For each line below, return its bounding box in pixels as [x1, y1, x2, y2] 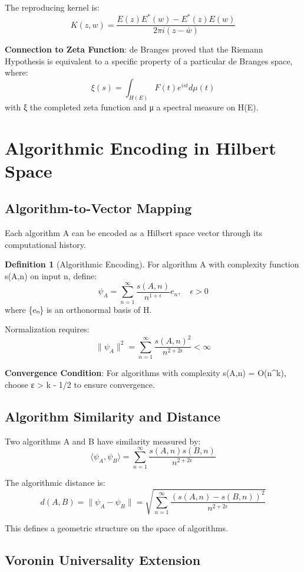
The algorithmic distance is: [5, 476, 105, 489]
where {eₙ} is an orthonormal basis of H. [5, 303, 152, 315]
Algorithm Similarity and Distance [5, 407, 220, 425]
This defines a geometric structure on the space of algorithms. [5, 522, 228, 534]
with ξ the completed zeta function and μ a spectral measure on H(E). [5, 100, 259, 113]
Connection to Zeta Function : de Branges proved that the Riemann [5, 43, 263, 55]
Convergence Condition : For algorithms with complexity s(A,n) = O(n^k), [5, 367, 286, 379]
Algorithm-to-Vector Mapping [5, 199, 192, 217]
